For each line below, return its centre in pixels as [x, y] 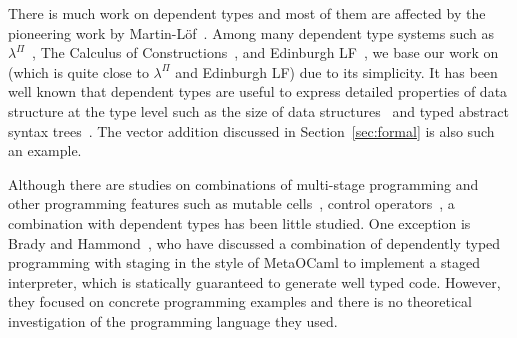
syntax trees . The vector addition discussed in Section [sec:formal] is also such [251, 130]
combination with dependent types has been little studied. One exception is [239, 222]
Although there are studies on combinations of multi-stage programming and [243, 183]
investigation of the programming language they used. [173, 320]
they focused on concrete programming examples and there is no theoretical [240, 301]
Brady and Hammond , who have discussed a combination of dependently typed [254, 242]
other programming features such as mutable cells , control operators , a [231, 203]
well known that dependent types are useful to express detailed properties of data [258, 91]
